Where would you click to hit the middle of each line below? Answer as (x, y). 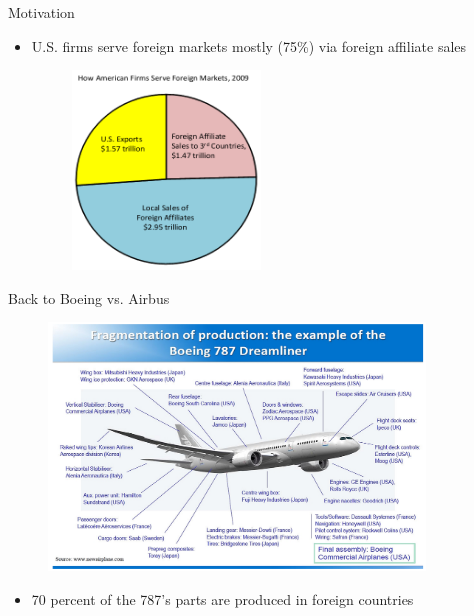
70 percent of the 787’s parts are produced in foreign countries (222, 599)
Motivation (41, 12)
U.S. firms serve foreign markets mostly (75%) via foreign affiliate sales (249, 45)
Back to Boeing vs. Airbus (89, 297)
